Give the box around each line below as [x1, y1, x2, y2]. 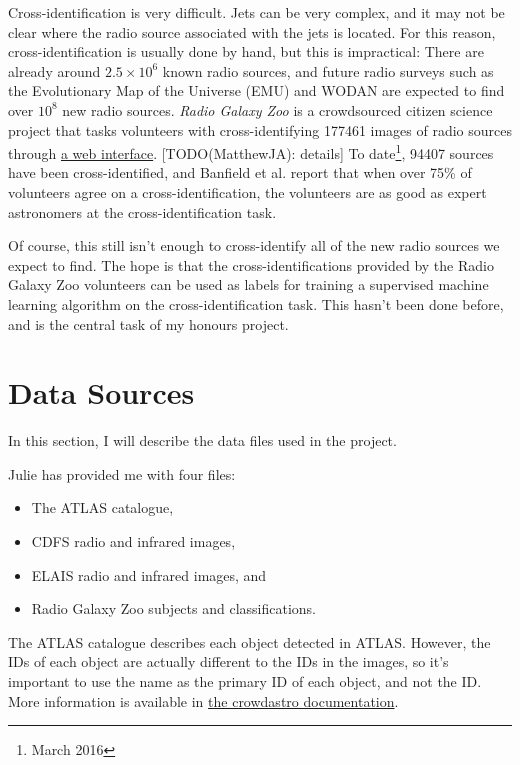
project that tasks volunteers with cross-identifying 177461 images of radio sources [8, 119, 513, 140]
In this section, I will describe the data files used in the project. [8, 430, 397, 451]
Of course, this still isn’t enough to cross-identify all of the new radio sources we [8, 235, 500, 256]
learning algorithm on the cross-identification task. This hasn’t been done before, [8, 293, 504, 314]
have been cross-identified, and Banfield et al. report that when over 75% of [8, 162, 472, 183]
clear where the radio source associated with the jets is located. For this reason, [8, 21, 496, 42]
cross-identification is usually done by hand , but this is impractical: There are [8, 41, 484, 62]
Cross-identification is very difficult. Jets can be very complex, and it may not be [8, 2, 505, 22]
